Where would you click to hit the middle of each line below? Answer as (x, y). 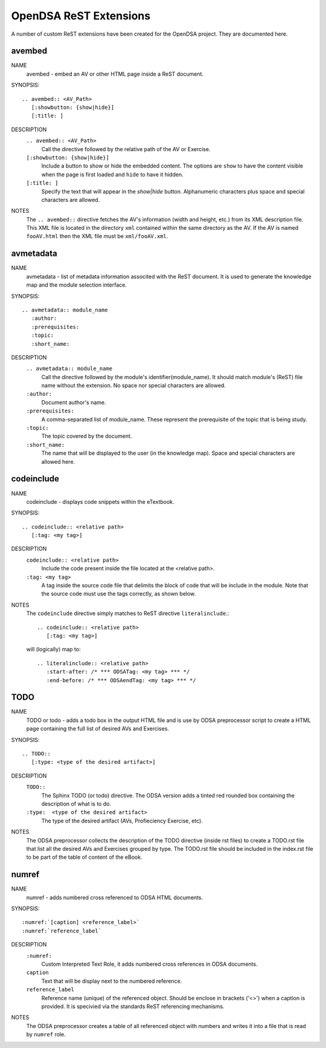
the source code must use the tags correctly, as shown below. (119, 594)
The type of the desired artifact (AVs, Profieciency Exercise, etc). (122, 821)
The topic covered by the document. (87, 436)
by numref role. (46, 1035)
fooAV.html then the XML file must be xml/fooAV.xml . (97, 236)
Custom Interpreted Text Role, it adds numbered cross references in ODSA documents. (149, 964)
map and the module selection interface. (76, 285)
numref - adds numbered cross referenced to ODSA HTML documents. (115, 897)
